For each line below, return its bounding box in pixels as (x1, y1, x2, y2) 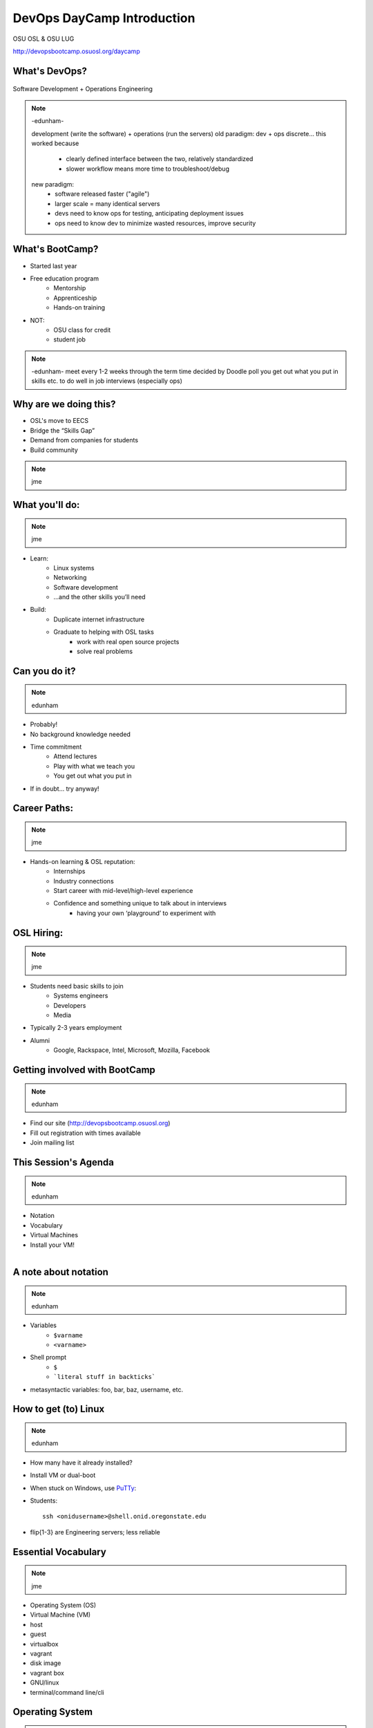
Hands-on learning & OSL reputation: (30, 857, 135, 865)
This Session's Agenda (12, 1156, 114, 1168)
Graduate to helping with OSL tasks (53, 628, 155, 636)
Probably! (30, 720, 58, 729)
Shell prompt (30, 1353, 67, 1362)
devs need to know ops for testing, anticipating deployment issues (55, 209, 245, 218)
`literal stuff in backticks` (53, 1373, 156, 1381)
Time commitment (30, 742, 82, 751)
